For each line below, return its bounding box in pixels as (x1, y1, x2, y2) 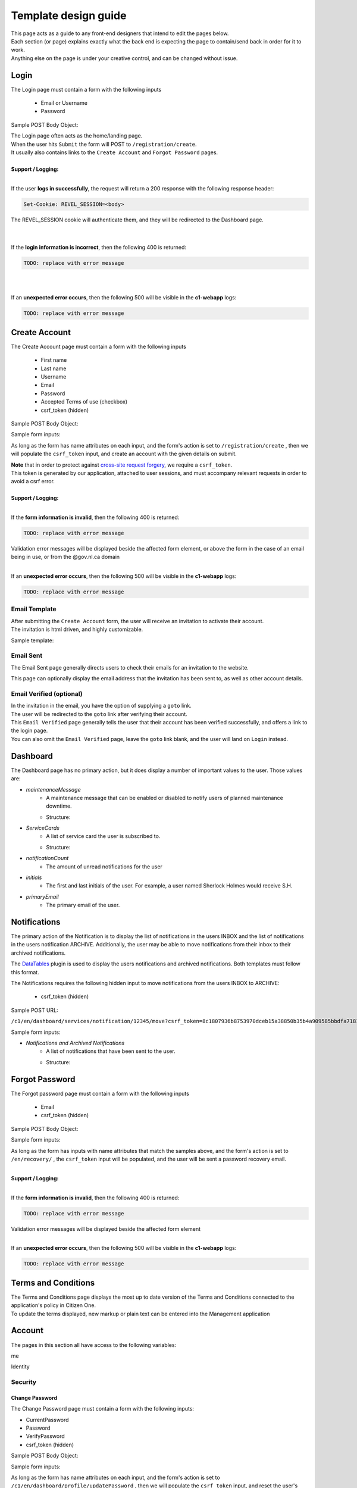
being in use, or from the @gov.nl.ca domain (11, 554, 120, 561)
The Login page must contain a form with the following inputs (11, 86, 162, 93)
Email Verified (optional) (11, 689, 83, 698)
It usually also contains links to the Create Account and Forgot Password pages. (11, 149, 218, 156)
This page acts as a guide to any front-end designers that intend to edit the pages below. (11, 30, 229, 37)
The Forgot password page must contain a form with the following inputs (11, 1090, 190, 1097)
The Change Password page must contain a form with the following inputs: (11, 1405, 195, 1412)
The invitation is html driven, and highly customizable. (11, 626, 143, 633)
